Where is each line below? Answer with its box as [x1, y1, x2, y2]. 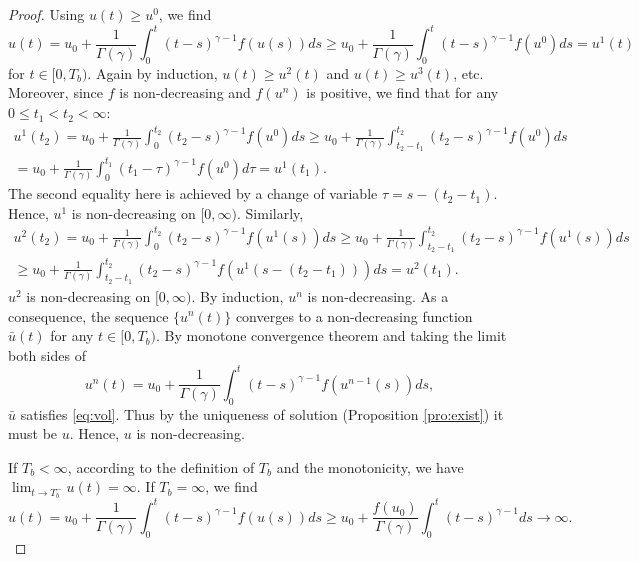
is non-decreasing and [119, 82, 251, 103]
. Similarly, [236, 202, 304, 223]
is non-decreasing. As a [307, 285, 449, 306]
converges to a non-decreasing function [235, 305, 473, 326]
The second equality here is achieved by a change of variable [8, 183, 378, 204]
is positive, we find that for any [306, 82, 499, 103]
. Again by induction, [87, 62, 218, 83]
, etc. [453, 62, 484, 83]
